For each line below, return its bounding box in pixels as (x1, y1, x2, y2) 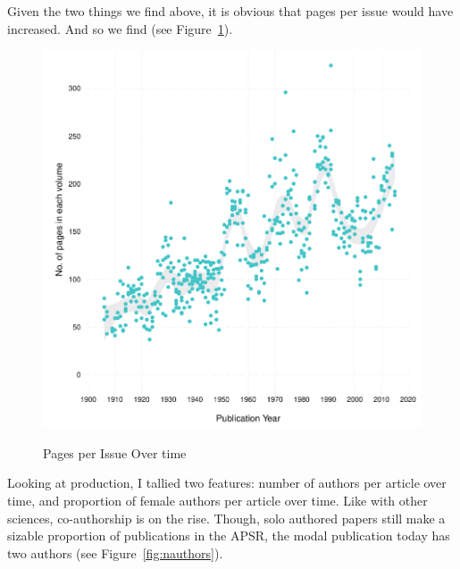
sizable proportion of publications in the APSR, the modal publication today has (7, 526, 450, 545)
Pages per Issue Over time (43, 443, 187, 462)
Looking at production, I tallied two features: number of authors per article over (7, 473, 447, 492)
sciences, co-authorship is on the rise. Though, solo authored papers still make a (7, 508, 446, 527)
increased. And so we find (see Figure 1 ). (7, 19, 233, 38)
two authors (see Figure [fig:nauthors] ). (7, 543, 223, 562)
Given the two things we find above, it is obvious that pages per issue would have (7, 2, 454, 20)
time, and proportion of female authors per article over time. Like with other (7, 490, 428, 509)
